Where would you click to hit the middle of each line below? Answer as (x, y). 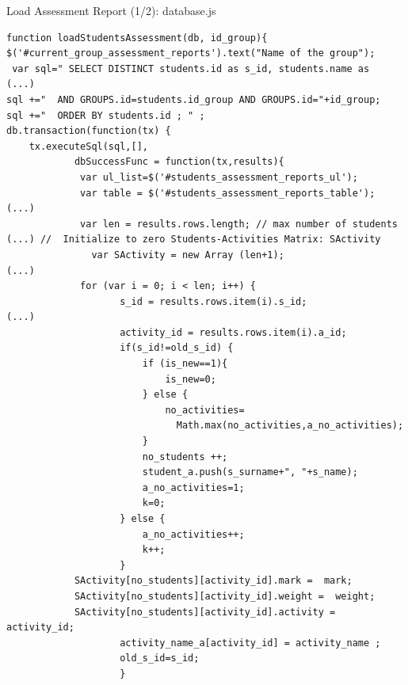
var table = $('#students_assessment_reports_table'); (228, 193)
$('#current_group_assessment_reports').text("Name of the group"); (191, 53)
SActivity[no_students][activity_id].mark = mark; (213, 581)
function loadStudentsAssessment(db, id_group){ (137, 38)
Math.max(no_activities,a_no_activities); (290, 426)
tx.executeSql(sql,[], (88, 146)
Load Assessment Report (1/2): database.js (111, 10)
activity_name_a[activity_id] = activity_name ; (250, 643)
